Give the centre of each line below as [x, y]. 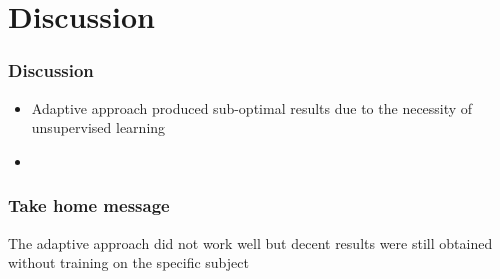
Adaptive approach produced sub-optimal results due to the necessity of [252, 107]
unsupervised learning [98, 127]
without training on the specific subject [128, 262]
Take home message [89, 205]
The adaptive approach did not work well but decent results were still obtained [250, 242]
